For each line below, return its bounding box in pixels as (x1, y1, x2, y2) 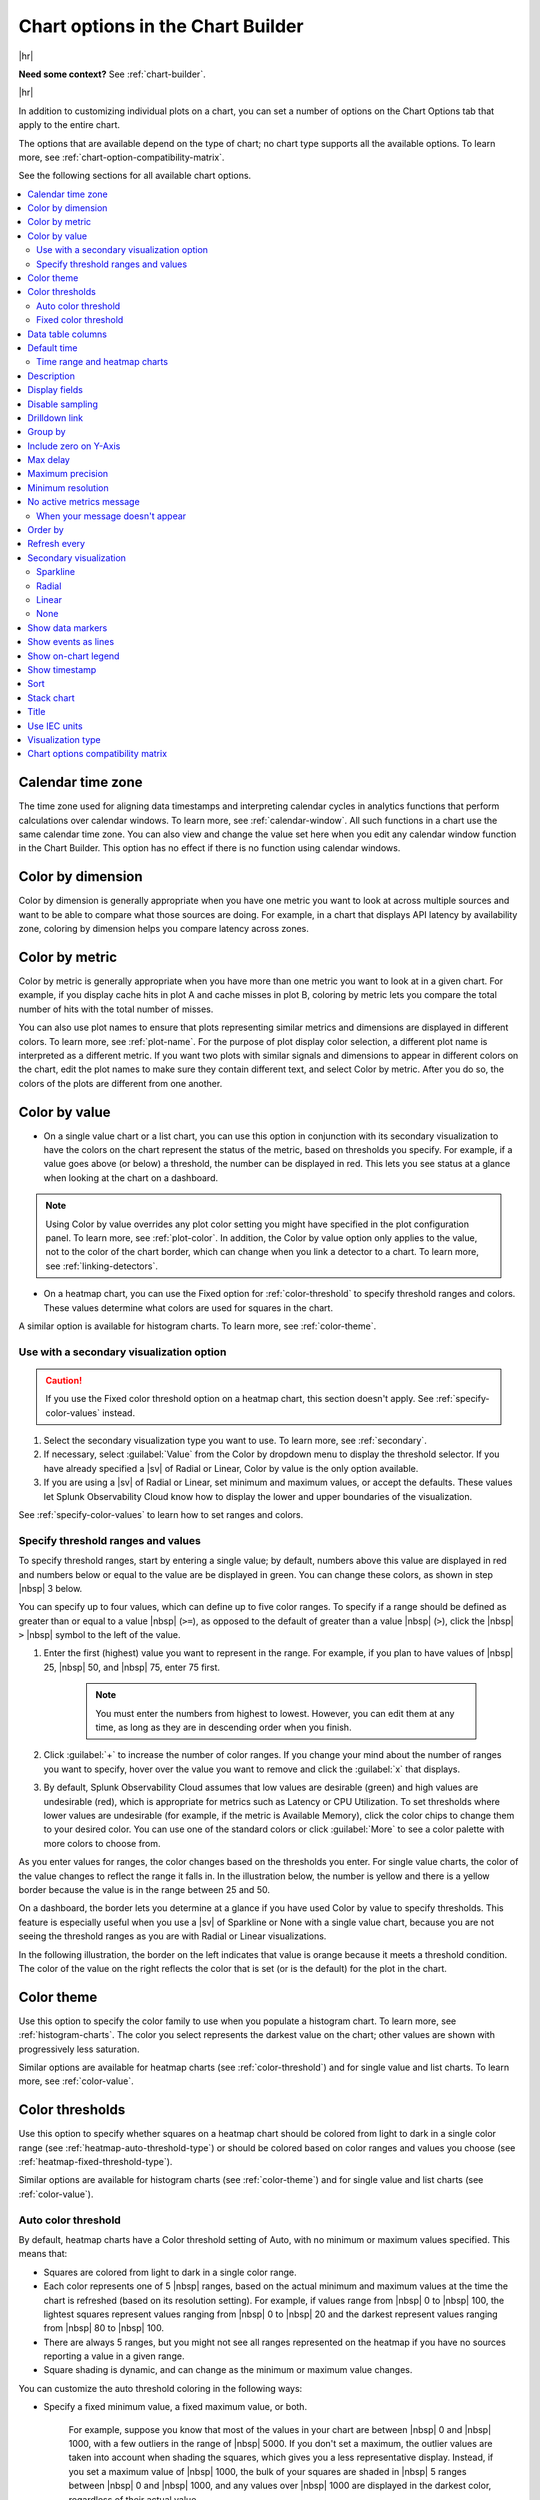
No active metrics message (27, 496, 140, 508)
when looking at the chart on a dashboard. (43, 1171, 219, 1184)
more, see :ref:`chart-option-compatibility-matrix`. (18, 151, 225, 163)
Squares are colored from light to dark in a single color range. (43, 2266, 297, 2278)
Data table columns (27, 328, 107, 340)
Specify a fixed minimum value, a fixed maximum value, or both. (43, 2401, 308, 2413)
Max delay (27, 454, 70, 466)
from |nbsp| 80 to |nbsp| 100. (43, 2322, 165, 2334)
